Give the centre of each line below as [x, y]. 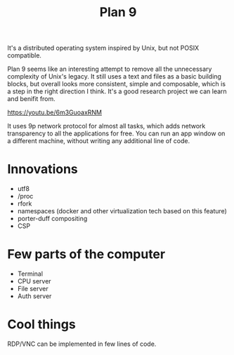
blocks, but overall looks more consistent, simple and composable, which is [117, 84]
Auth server [34, 296]
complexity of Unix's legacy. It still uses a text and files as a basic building [114, 76]
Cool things [41, 324]
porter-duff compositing [52, 219]
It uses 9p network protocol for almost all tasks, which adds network [106, 126]
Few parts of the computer [86, 254]
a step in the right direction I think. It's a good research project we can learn [117, 91]
